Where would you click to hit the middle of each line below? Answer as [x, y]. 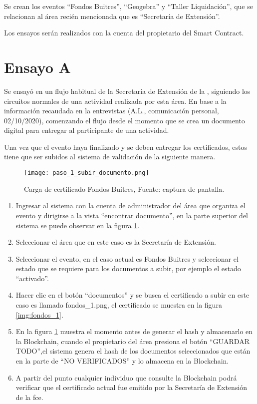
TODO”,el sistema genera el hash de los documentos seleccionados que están [133, 351]
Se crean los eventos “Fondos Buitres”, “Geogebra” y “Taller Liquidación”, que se [128, 6]
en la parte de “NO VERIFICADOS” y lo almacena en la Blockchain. [122, 361]
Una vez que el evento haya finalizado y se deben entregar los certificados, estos [126, 147]
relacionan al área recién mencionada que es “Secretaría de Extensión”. [112, 16]
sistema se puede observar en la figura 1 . [78, 225]
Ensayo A [37, 67]
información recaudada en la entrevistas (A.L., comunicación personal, [112, 111]
